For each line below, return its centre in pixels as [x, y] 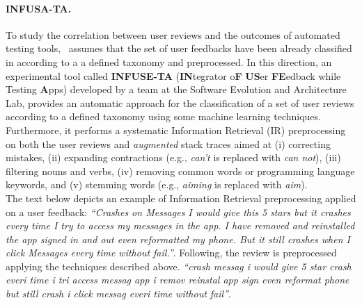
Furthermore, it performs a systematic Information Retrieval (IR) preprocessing [176, 130]
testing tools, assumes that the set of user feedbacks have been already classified [179, 48]
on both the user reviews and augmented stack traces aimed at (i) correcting [168, 143]
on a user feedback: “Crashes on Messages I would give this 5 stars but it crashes [178, 212]
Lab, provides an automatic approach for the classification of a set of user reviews [180, 102]
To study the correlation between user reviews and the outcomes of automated [173, 34]
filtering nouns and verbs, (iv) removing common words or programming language [180, 171]
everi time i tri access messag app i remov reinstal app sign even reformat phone [178, 280]
